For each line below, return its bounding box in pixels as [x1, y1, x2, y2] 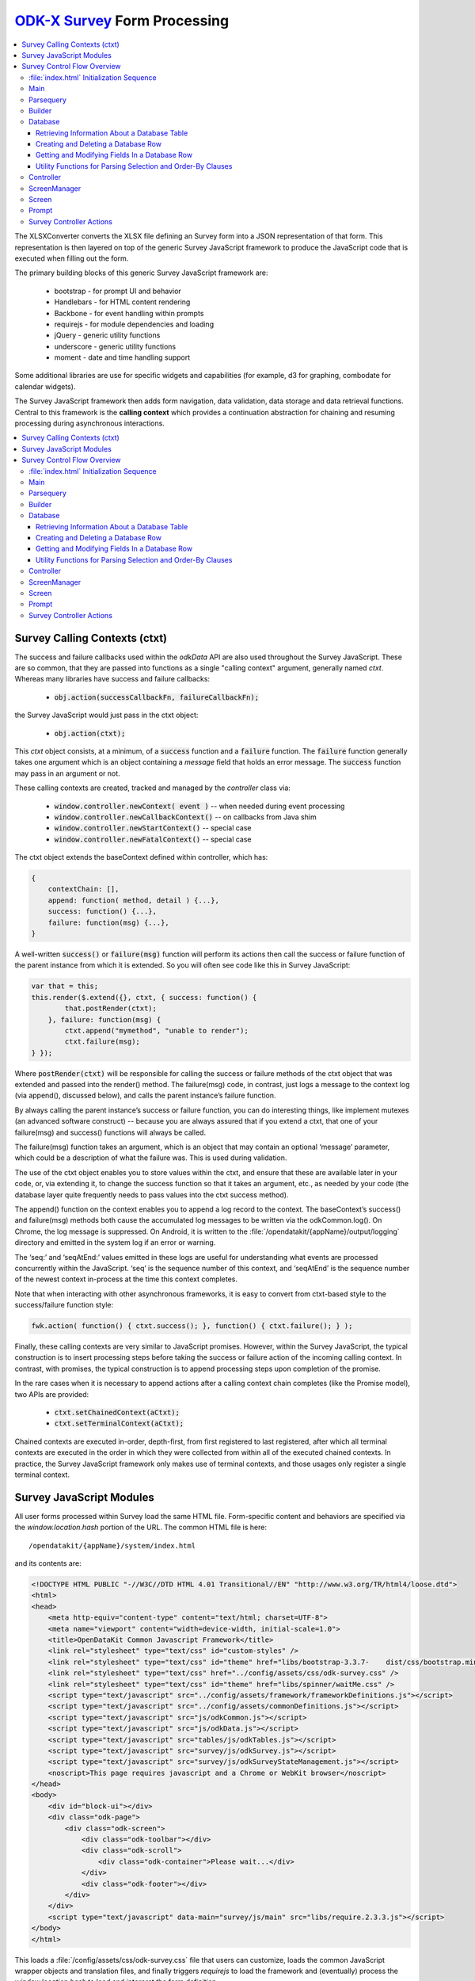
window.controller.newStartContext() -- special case [54, 823, 253, 833]
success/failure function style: [14, 1300, 114, 1310]
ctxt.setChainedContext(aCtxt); [54, 1408, 180, 1418]
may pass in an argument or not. [14, 769, 120, 778]
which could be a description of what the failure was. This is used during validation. [14, 1153, 287, 1162]
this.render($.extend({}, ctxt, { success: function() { [31, 993, 257, 1002]
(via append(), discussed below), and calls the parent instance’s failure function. [14, 1090, 276, 1101]
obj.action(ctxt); [54, 729, 126, 738]
